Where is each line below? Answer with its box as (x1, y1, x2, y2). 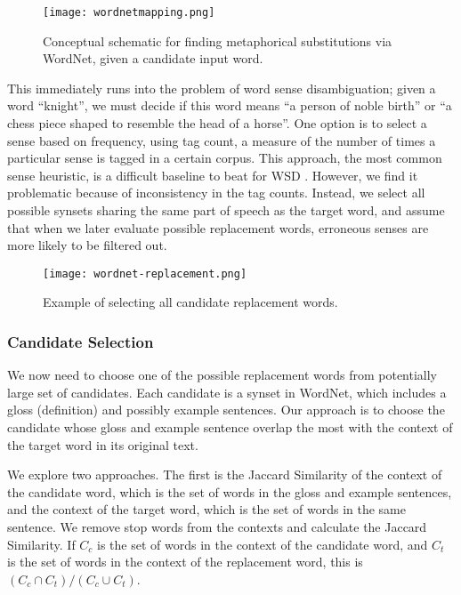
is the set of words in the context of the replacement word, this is (7, 552, 363, 571)
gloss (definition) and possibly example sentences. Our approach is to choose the (7, 400, 445, 419)
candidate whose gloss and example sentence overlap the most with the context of (7, 418, 453, 437)
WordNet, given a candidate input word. (43, 49, 263, 68)
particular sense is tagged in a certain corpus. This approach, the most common (7, 149, 442, 167)
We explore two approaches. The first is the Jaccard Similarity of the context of (7, 465, 442, 484)
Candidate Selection (7, 330, 154, 352)
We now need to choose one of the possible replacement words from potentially (7, 366, 437, 384)
